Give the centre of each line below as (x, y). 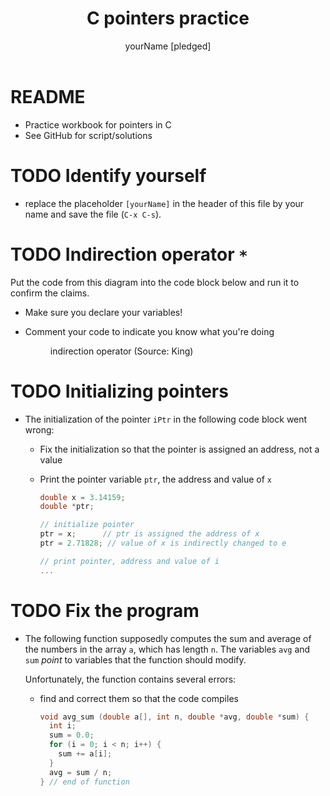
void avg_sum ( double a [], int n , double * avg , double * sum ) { (174, 717)
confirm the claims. (50, 293)
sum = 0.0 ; (71, 735)
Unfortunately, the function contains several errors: (130, 679)
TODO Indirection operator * (129, 254)
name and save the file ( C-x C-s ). (93, 214)
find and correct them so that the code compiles (139, 698)
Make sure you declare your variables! (103, 312)
